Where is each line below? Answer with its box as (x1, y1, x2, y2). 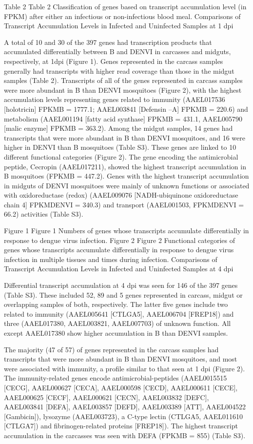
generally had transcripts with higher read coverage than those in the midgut (4, 65, 234, 76)
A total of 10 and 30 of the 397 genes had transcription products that (4, 37, 212, 47)
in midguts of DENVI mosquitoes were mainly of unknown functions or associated (4, 180, 250, 190)
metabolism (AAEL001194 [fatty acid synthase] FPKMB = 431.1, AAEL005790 (4, 113, 242, 123)
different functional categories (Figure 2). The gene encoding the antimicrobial (4, 151, 238, 161)
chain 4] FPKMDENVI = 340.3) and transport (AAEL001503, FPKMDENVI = (4, 199, 244, 209)
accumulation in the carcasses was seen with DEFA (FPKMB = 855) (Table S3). (4, 430, 246, 440)
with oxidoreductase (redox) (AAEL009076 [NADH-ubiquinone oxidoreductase (4, 190, 238, 200)
